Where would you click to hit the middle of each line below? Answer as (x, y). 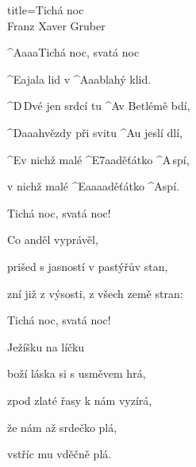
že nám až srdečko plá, (62, 427)
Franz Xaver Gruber (56, 25)
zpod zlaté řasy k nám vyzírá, (80, 400)
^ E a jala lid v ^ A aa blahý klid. (79, 78)
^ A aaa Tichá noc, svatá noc (73, 52)
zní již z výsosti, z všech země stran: (95, 293)
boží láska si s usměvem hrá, (77, 373)
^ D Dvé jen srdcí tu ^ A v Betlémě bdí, (99, 106)
